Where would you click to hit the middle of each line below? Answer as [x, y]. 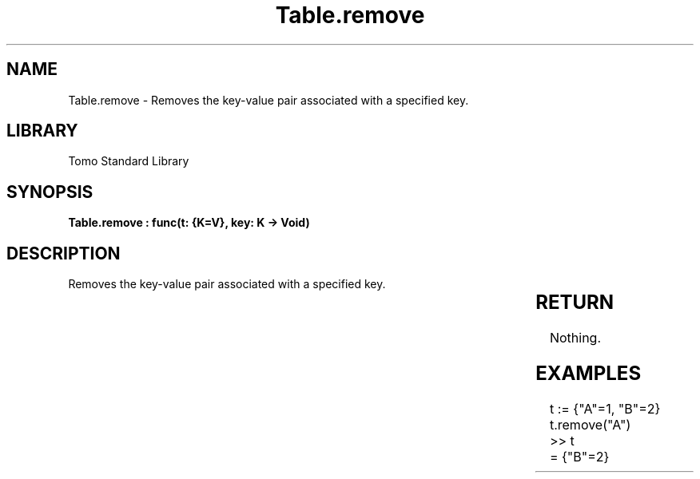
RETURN [575, 303]
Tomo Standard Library [129, 161]
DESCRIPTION [64, 253]
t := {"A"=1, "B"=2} [605, 408]
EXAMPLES [589, 373]
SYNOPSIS [50, 192]
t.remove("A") [590, 424]
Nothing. [575, 338]
